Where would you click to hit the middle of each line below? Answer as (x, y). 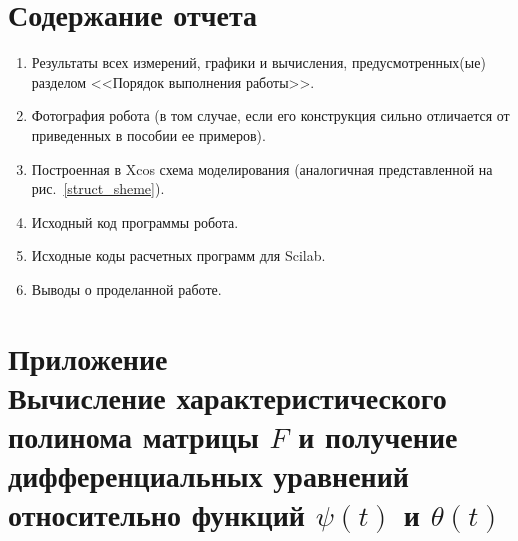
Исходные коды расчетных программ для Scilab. (178, 255)
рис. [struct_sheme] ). (98, 188)
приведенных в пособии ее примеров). (148, 134)
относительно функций (156, 514)
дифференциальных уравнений (209, 475)
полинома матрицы (133, 436)
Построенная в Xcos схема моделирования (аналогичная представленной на (262, 168)
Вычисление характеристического (227, 396)
